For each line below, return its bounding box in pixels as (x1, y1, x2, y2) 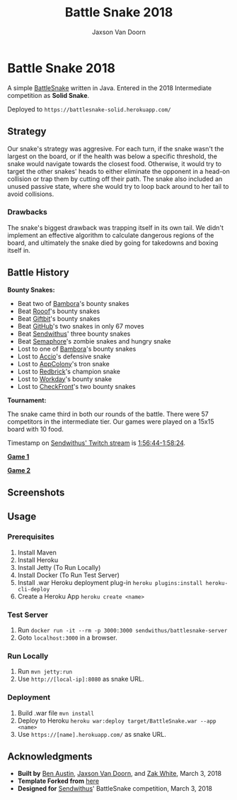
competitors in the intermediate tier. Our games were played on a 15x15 (7, 417, 214, 426)
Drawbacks (7, 207, 47, 217)
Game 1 (7, 452, 30, 461)
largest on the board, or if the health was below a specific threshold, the (7, 152, 218, 160)
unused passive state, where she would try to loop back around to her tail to (7, 182, 229, 190)
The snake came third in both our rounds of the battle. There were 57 (7, 410, 209, 418)
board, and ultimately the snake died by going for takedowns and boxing (7, 239, 219, 247)
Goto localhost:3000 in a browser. (17, 633, 118, 642)
